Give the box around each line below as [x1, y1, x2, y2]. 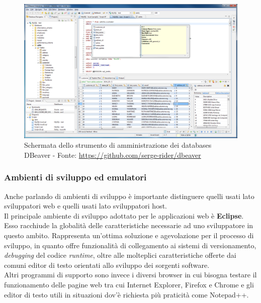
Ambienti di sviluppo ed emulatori [4, 171, 147, 183]
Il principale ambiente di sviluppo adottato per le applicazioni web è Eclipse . [4, 210, 244, 221]
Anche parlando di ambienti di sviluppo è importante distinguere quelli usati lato [4, 190, 254, 201]
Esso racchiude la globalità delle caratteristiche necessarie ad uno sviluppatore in [4, 220, 253, 231]
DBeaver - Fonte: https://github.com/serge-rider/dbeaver [24, 149, 201, 160]
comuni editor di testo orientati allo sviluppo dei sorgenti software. [4, 259, 210, 270]
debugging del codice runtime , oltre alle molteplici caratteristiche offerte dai [4, 250, 236, 260]
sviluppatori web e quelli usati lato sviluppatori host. [4, 200, 167, 211]
